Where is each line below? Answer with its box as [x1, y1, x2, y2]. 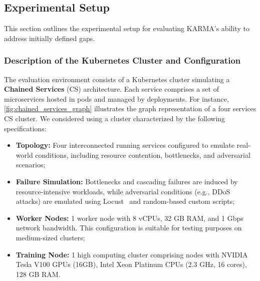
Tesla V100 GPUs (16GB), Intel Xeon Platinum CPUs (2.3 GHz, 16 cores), [16, 259, 247, 269]
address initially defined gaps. [4, 33, 95, 43]
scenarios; [16, 159, 46, 170]
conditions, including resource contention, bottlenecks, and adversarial [35, 149, 250, 160]
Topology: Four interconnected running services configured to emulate [16, 140, 234, 150]
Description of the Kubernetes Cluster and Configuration [4, 54, 241, 67]
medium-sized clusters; [16, 232, 85, 242]
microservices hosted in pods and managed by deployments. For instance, [4, 93, 229, 104]
